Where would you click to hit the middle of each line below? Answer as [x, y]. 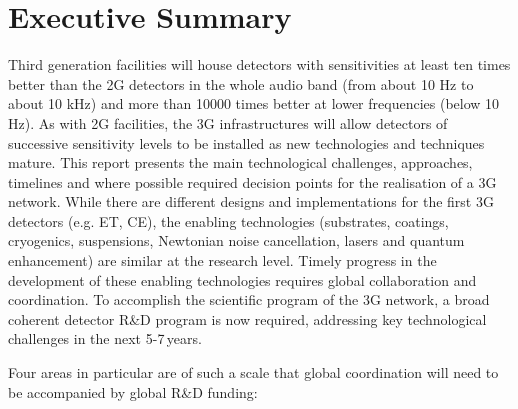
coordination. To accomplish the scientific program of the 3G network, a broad [249, 299]
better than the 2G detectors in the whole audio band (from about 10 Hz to [241, 83]
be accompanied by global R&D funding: [133, 391]
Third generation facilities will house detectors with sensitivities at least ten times [259, 64]
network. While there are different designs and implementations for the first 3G [251, 201]
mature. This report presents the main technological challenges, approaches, [240, 162]
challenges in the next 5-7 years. [105, 338]
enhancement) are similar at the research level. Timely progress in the [222, 260]
